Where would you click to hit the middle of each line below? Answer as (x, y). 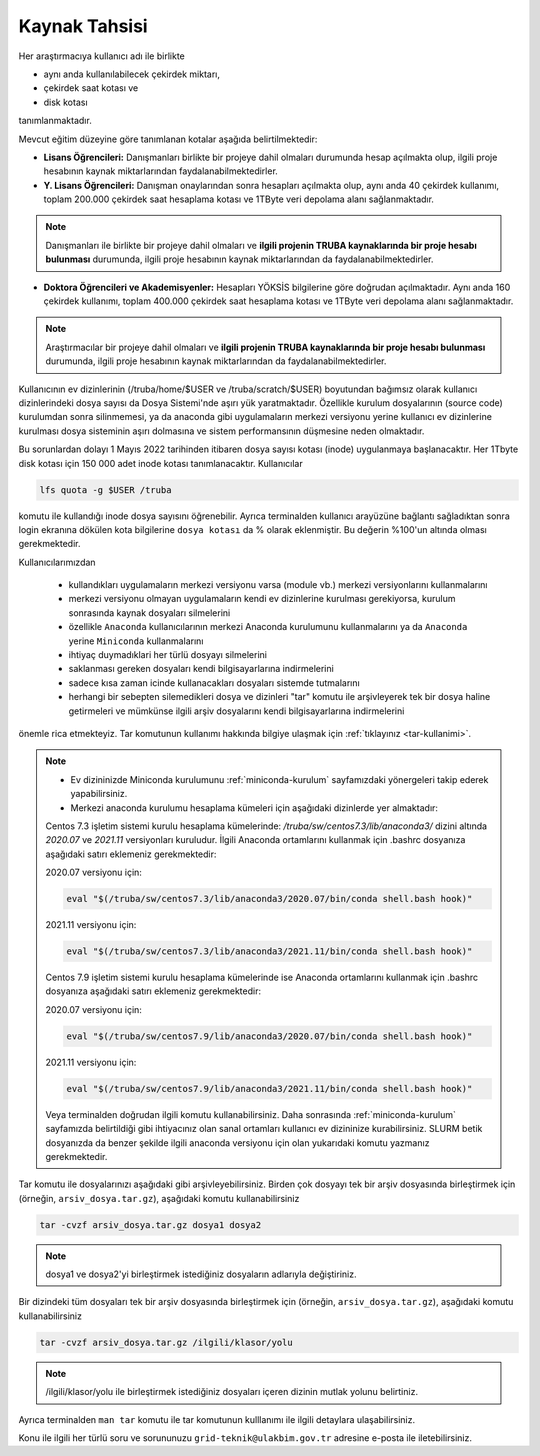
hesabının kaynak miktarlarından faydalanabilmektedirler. (161, 171)
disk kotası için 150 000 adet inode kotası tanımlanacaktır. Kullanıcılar (161, 463)
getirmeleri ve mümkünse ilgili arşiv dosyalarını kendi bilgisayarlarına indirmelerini (236, 711)
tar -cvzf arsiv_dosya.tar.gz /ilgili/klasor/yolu (166, 1342)
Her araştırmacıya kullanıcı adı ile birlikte (101, 56)
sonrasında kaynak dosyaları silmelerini (149, 612)
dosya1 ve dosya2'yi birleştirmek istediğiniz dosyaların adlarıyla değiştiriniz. (201, 1274)
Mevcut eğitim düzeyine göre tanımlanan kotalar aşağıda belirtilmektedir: (168, 139)
